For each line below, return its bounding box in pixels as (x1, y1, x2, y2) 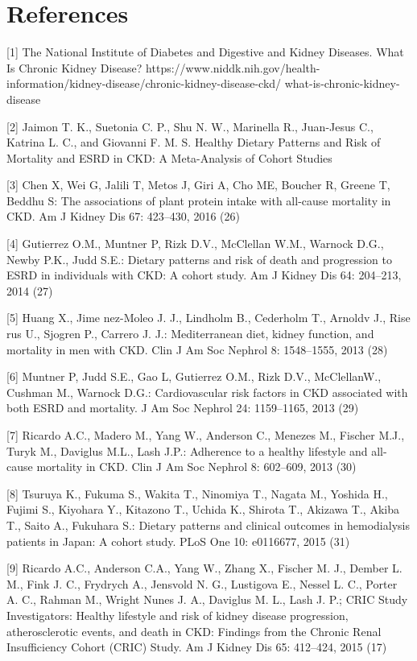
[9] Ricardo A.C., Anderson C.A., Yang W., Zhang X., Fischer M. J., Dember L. (6, 560, 403, 576)
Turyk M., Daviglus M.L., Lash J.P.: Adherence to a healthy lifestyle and (6, 442, 368, 459)
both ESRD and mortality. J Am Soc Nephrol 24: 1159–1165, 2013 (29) (6, 399, 359, 416)
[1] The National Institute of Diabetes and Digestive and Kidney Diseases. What (6, 43, 404, 60)
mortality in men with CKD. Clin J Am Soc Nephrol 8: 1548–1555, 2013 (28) (6, 341, 388, 357)
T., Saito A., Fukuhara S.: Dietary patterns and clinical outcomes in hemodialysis (6, 516, 410, 533)
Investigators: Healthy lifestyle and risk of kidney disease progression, (6, 606, 349, 623)
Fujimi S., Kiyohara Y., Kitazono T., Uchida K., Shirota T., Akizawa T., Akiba (6, 501, 399, 518)
